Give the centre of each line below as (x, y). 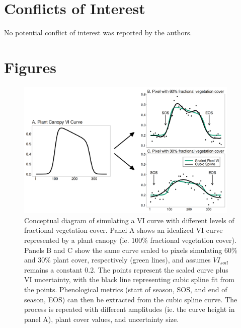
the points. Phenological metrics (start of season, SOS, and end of (126, 289)
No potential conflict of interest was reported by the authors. (98, 32)
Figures (30, 67)
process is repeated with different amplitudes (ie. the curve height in (130, 309)
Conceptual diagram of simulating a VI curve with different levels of (129, 220)
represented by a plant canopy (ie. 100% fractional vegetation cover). (130, 240)
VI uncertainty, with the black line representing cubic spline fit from (129, 279)
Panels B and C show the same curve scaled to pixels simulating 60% (131, 250)
